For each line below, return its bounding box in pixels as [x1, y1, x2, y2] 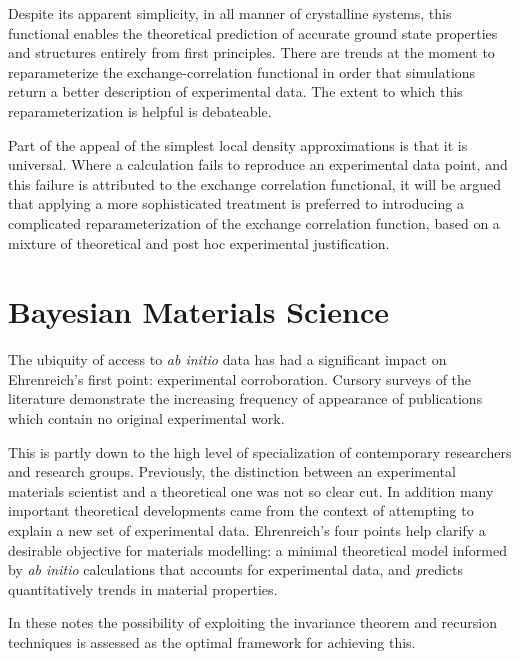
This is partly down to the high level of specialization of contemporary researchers [8, 441, 512, 462]
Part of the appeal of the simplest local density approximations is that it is [8, 134, 468, 155]
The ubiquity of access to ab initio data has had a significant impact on [8, 349, 447, 370]
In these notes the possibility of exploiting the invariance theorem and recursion [8, 612, 497, 633]
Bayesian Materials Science [8, 291, 389, 332]
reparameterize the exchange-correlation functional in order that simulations [8, 61, 476, 82]
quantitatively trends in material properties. [8, 578, 278, 599]
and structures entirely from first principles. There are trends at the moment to [8, 42, 495, 63]
